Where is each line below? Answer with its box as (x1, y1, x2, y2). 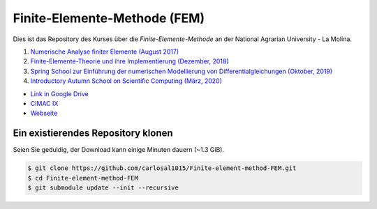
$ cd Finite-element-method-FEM (27, 174, 139, 182)
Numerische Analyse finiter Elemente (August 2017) (30, 47, 179, 56)
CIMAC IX (30, 99, 59, 107)
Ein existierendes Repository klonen (13, 127, 174, 139)
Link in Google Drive (30, 89, 89, 98)
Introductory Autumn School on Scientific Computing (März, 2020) (30, 77, 223, 85)
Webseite (30, 109, 58, 118)
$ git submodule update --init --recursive (27, 183, 179, 192)
